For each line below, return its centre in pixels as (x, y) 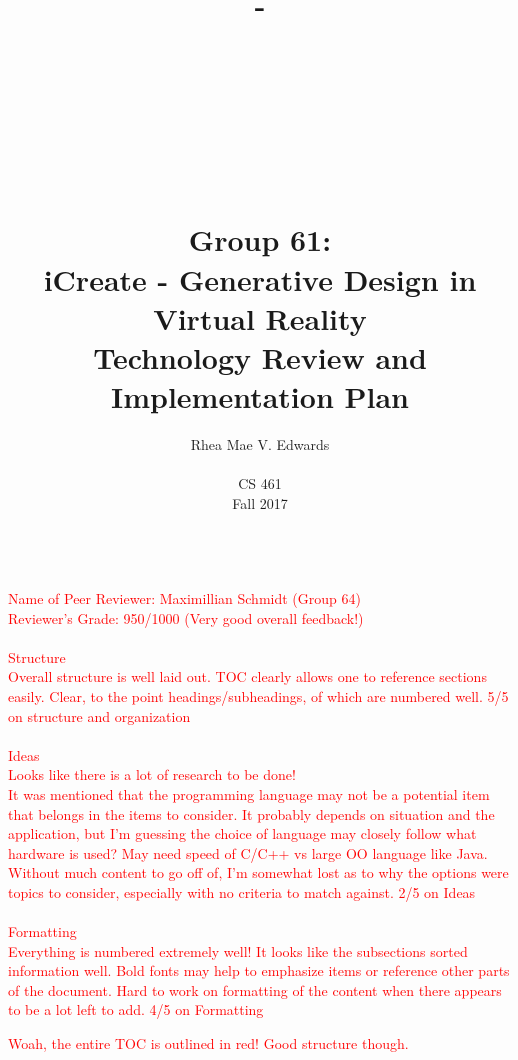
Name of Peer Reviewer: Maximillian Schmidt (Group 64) (184, 597)
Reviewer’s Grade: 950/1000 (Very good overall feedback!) (186, 617)
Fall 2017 (260, 502)
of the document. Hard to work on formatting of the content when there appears (255, 989)
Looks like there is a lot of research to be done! (152, 774)
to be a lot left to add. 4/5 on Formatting (136, 1009)
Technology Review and (260, 356)
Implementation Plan (259, 396)
